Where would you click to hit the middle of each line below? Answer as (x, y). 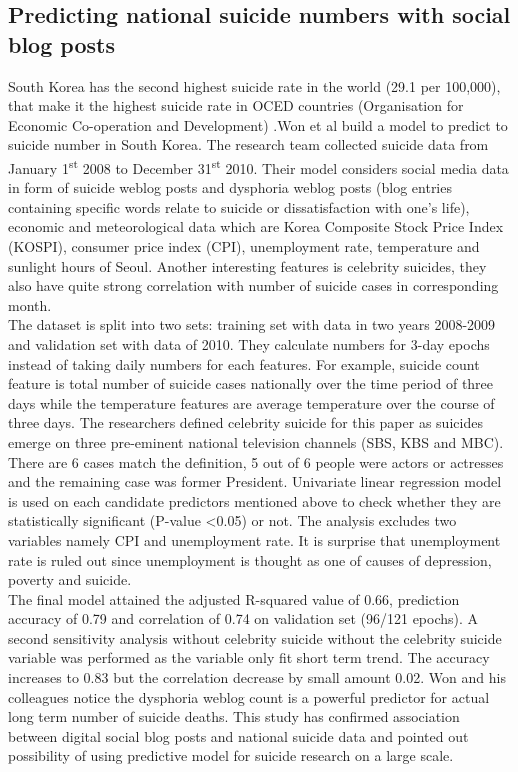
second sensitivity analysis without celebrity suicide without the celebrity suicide (255, 637)
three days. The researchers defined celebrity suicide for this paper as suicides (245, 422)
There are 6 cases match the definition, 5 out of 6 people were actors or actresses (256, 461)
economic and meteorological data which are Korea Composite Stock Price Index (256, 226)
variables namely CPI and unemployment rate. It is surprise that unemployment (254, 539)
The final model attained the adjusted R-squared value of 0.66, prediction (234, 598)
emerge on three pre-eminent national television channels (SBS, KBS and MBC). (256, 441)
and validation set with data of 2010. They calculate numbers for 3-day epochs (249, 343)
